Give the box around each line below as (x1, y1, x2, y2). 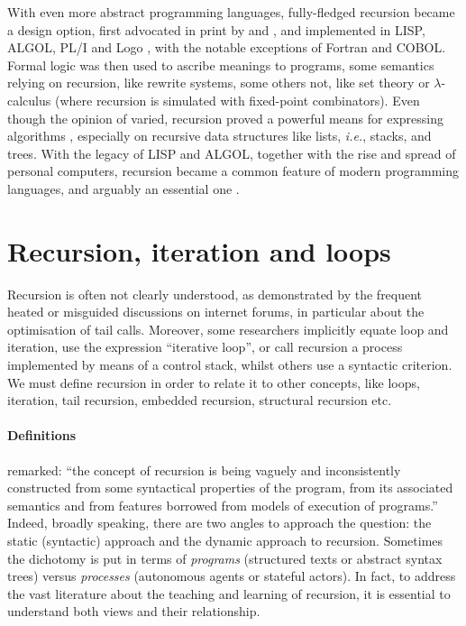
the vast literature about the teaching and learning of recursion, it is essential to (7, 584, 451, 603)
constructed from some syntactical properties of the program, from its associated (7, 478, 453, 497)
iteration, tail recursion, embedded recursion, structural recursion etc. (7, 391, 392, 410)
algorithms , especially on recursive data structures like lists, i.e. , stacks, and (7, 126, 432, 145)
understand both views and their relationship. (7, 602, 260, 621)
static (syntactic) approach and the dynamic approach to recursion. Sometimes (7, 530, 443, 549)
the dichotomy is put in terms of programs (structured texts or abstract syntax (7, 548, 443, 567)
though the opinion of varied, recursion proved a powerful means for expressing (7, 108, 444, 127)
